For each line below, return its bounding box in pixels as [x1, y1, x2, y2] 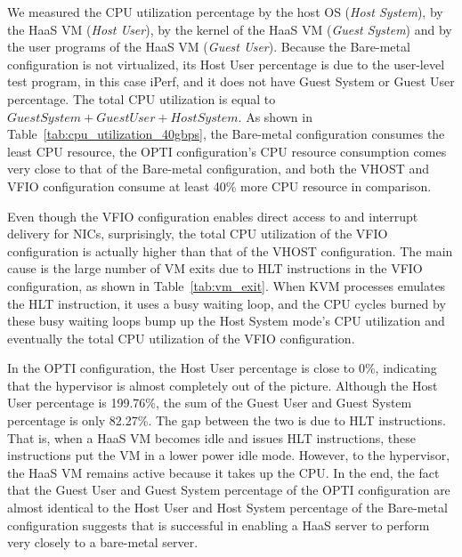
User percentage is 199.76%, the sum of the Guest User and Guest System [7, 393, 412, 412]
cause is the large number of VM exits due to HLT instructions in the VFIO [7, 259, 423, 278]
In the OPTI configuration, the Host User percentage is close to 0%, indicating [7, 359, 437, 377]
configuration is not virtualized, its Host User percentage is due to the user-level [7, 54, 445, 73]
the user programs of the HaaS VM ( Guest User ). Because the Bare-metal [7, 37, 410, 56]
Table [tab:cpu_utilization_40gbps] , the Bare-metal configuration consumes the [7, 125, 445, 143]
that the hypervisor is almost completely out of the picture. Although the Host [7, 375, 438, 394]
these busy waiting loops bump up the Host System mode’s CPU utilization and [7, 311, 445, 330]
